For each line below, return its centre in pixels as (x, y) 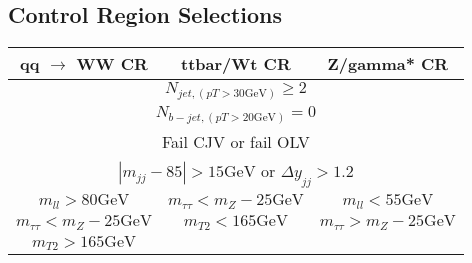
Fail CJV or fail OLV (235, 142)
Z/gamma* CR (388, 64)
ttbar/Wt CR (236, 64)
